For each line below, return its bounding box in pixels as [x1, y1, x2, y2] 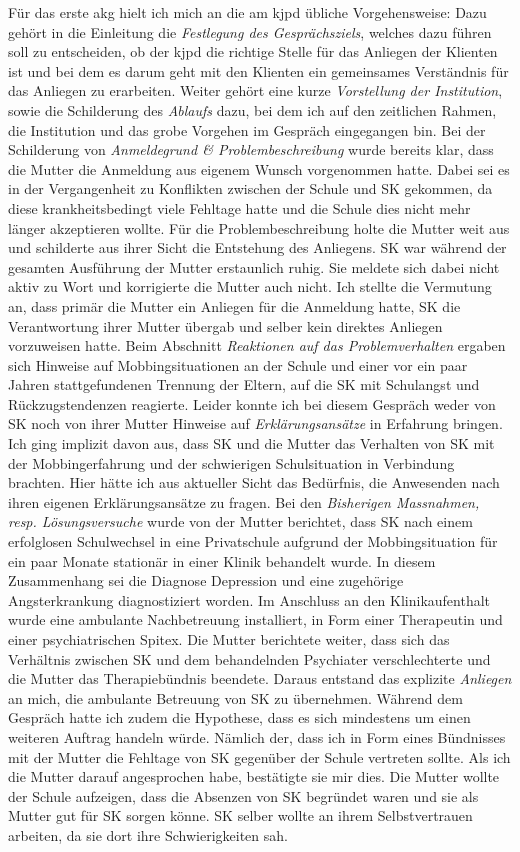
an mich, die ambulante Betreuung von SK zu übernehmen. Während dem [8, 687, 463, 708]
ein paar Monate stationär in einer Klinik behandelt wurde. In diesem [8, 550, 436, 571]
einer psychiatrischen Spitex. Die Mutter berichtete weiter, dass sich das [8, 629, 450, 649]
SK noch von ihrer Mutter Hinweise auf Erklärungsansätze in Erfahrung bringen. [8, 413, 503, 434]
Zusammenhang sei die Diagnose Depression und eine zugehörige [8, 570, 404, 591]
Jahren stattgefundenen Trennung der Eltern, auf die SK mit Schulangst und [8, 374, 480, 395]
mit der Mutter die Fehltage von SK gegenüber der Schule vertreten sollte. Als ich [8, 746, 511, 767]
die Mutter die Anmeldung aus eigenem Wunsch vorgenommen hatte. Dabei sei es [8, 158, 510, 179]
